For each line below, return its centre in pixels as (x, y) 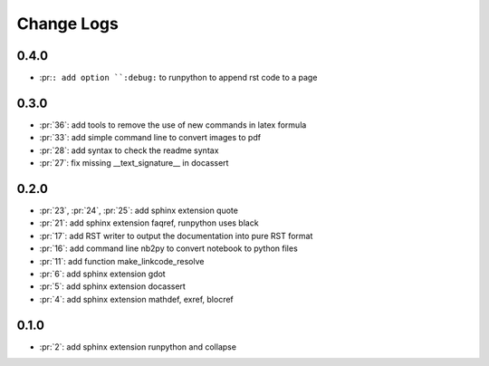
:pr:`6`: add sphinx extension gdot (103, 274)
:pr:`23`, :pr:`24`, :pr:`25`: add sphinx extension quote (139, 211)
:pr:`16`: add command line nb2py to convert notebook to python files (168, 248)
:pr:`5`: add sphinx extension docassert (112, 286)
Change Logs (68, 24)
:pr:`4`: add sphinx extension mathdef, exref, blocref (137, 299)
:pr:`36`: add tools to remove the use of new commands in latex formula (173, 125)
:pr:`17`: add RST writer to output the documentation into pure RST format (176, 236)
